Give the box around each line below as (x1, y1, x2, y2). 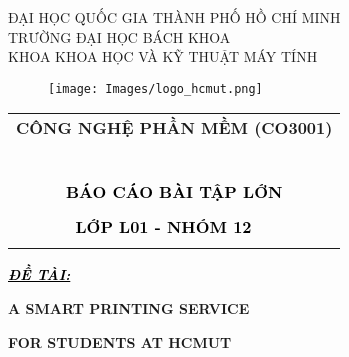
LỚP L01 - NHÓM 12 (75, 215, 252, 239)
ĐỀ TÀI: (8, 264, 71, 285)
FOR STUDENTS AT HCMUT (8, 331, 232, 352)
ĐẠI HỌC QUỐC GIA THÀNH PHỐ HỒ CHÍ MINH (8, 7, 341, 27)
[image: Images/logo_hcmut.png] (48, 81, 263, 96)
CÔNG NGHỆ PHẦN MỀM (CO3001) (16, 116, 333, 140)
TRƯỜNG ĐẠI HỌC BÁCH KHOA (8, 26, 231, 47)
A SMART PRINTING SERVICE (8, 298, 250, 319)
